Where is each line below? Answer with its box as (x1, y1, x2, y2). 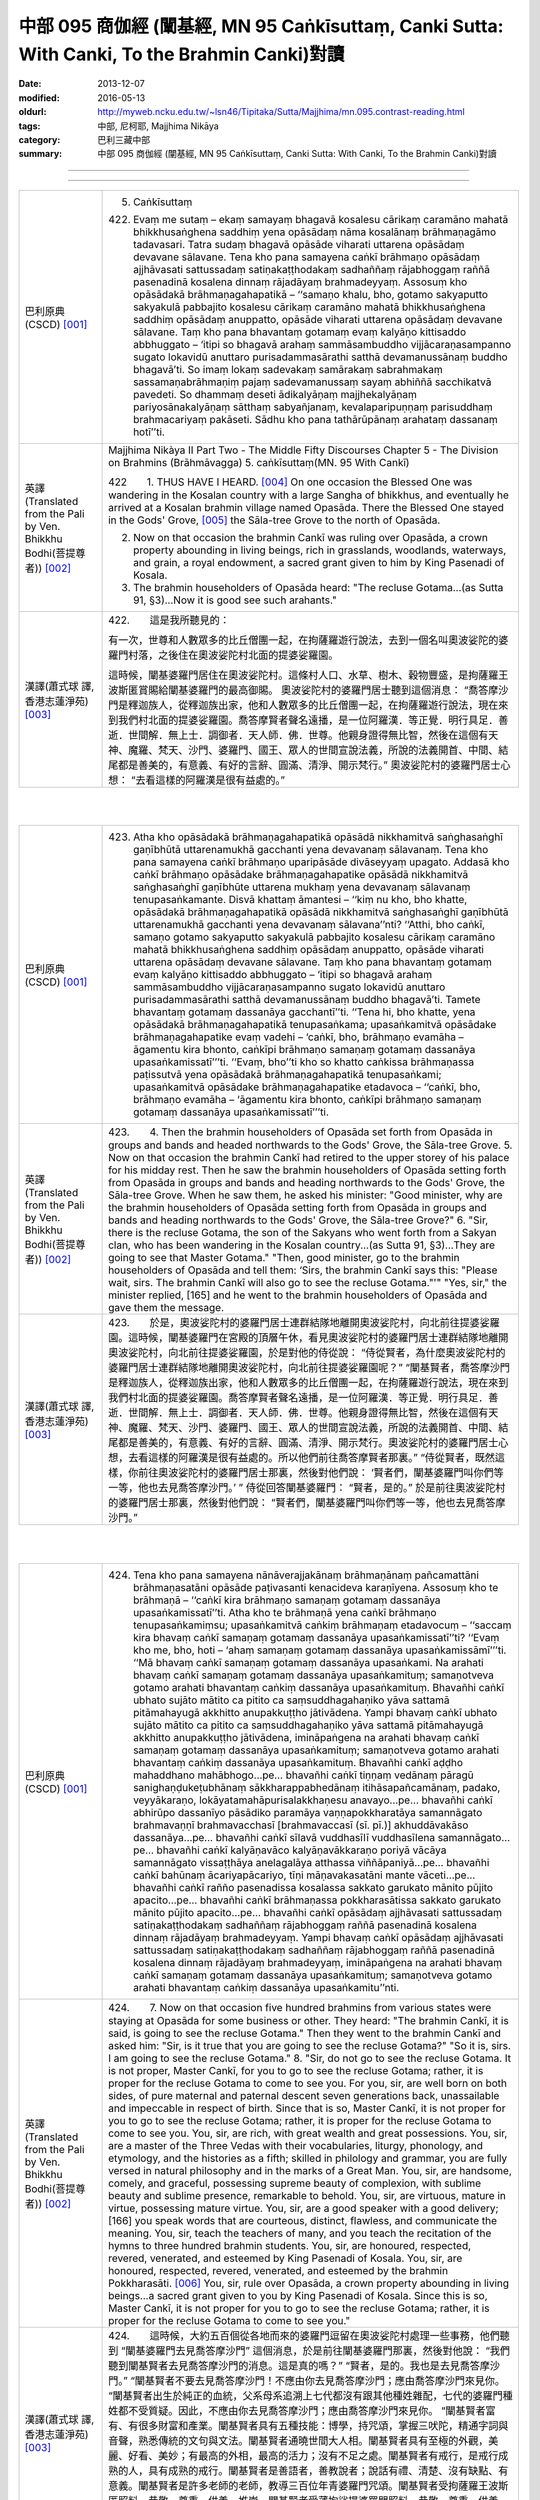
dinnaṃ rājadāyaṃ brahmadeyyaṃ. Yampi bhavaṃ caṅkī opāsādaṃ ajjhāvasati (133, 1931, 504, 1945)
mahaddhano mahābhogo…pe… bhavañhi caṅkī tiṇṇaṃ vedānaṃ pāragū (133, 1768, 474, 1782)
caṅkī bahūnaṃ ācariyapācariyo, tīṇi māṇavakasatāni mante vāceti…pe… (133, 1868, 476, 1882)
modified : (18, 91, 60, 104)
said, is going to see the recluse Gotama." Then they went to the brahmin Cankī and (108, 2026, 502, 2040)
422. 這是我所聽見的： (108, 613, 230, 627)
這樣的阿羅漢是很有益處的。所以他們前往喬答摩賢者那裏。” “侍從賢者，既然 (148, 1451, 495, 1465)
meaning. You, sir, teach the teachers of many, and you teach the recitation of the (108, 2226, 492, 2240)
